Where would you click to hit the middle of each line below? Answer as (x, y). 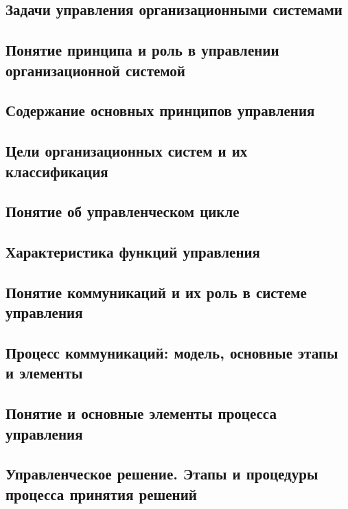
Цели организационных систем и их (127, 151)
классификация (57, 171)
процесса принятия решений (101, 494)
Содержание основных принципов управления (160, 110)
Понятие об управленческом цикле (123, 211)
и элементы (44, 373)
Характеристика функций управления (133, 252)
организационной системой (95, 70)
